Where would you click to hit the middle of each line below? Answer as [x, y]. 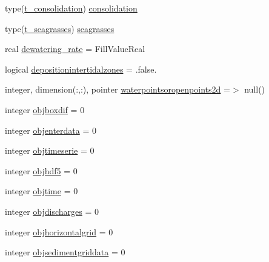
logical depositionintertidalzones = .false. [81, 69]
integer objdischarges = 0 [52, 211]
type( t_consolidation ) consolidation [71, 8]
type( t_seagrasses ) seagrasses [60, 28]
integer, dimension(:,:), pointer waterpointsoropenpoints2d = [118, 89]
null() [255, 89]
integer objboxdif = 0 [45, 109]
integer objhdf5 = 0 [41, 170]
